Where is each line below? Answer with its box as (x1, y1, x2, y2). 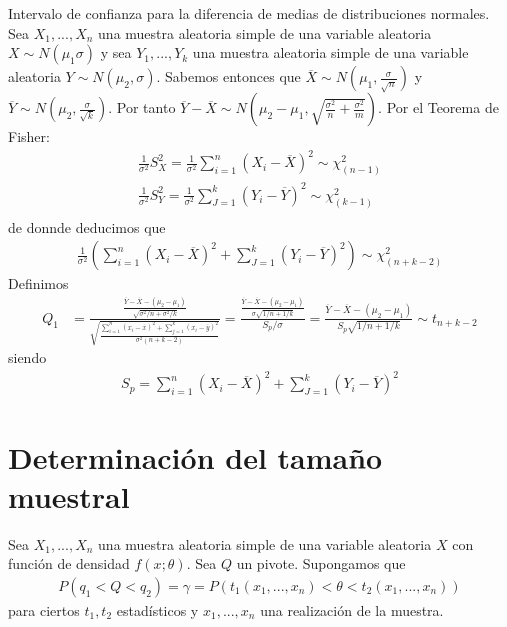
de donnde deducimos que (8, 216, 166, 237)
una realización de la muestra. (260, 599, 444, 620)
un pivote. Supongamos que (236, 553, 406, 574)
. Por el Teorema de (378, 97, 499, 118)
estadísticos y (116, 599, 199, 620)
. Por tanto (108, 97, 176, 118)
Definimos (8, 273, 69, 294)
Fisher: (8, 126, 50, 147)
